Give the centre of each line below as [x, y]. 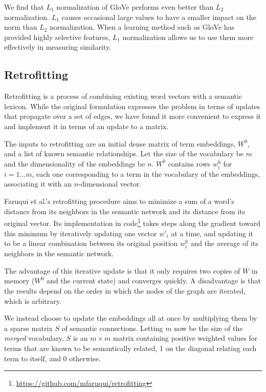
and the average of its [224, 243]
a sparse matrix [28, 328]
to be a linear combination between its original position [91, 243]
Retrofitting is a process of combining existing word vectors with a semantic [123, 96]
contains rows [189, 163]
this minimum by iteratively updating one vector [81, 233]
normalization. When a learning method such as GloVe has [142, 27]
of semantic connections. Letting [112, 328]
